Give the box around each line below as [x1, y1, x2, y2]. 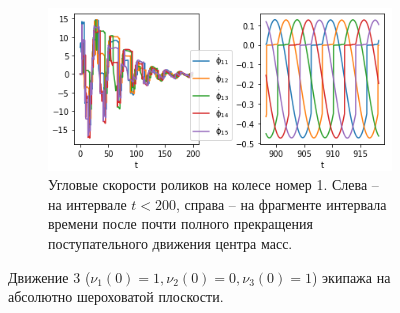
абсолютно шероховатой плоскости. [8, 286, 224, 307]
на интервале [48, 193, 127, 214]
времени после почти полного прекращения [48, 213, 313, 234]
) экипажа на [312, 266, 391, 287]
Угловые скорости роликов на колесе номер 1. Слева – [48, 174, 379, 195]
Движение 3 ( [8, 266, 91, 287]
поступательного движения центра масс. [48, 232, 293, 253]
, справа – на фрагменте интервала [176, 193, 387, 214]
